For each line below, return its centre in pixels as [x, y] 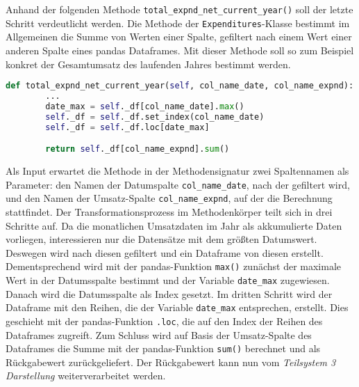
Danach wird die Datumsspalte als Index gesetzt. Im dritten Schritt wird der [169, 293]
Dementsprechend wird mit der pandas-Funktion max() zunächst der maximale [174, 266]
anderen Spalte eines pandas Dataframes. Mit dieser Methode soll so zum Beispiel [180, 50]
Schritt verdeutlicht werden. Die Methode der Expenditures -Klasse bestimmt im [178, 23]
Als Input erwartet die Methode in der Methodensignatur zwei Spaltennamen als [177, 171]
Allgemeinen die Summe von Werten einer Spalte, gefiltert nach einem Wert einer [179, 37]
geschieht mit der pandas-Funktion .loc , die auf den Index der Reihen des [164, 321]
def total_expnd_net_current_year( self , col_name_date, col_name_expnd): [180, 86]
